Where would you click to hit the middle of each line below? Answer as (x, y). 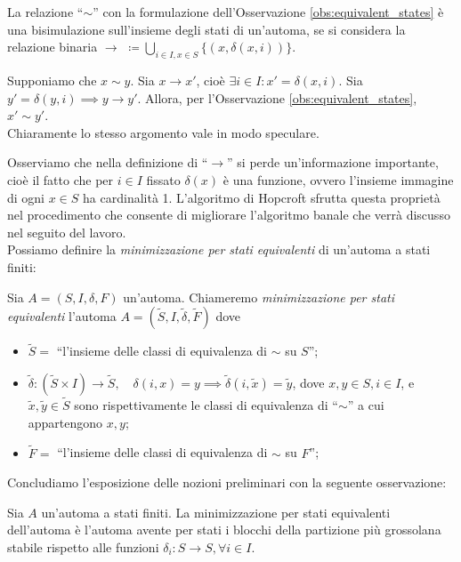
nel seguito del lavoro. (67, 232)
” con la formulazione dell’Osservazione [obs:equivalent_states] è (268, 12)
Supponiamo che (52, 80)
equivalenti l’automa (62, 316)
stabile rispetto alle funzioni (83, 546)
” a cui (366, 405)
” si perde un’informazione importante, (333, 162)
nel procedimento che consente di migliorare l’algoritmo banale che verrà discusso (229, 215)
